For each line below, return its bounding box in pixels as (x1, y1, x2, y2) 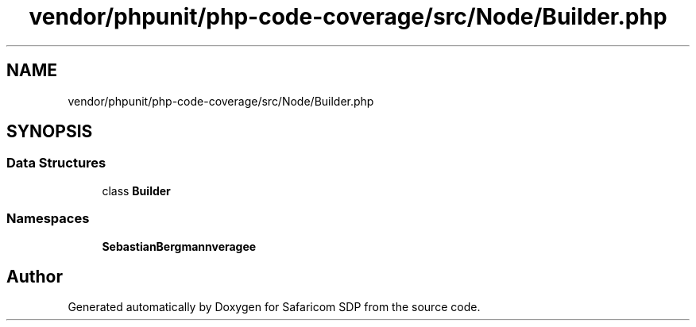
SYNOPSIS (6, 121, 93, 142)
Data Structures (6, 155, 106, 171)
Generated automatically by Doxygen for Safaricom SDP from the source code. (68, 300, 481, 314)
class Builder (102, 183, 171, 198)
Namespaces (6, 210, 90, 227)
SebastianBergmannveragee (102, 239, 257, 253)
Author (6, 266, 63, 287)
